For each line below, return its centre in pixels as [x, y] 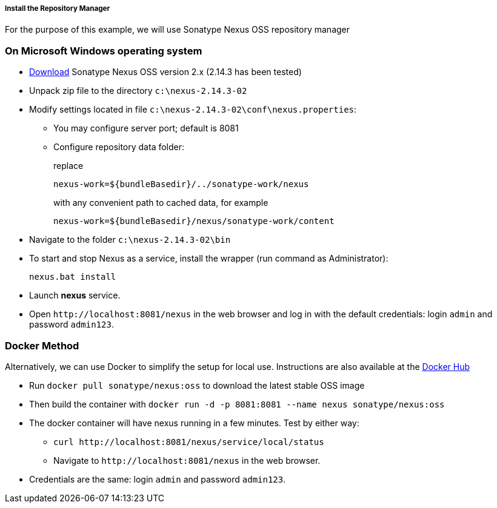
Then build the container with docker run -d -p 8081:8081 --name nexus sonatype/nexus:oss [237, 404]
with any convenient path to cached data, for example [161, 203]
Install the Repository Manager [58, 8]
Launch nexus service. [75, 295]
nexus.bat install [73, 277]
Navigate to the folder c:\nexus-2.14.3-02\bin [130, 240]
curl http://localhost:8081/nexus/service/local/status [189, 442]
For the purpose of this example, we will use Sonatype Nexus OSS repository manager [178, 30]
